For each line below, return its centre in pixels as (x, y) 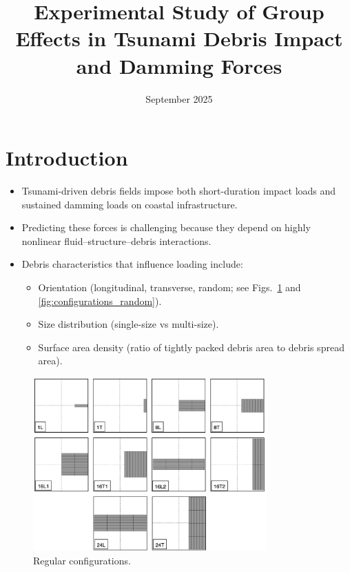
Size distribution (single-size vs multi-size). (128, 324)
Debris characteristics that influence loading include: (132, 264)
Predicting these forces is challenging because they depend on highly (166, 227)
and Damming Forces (179, 65)
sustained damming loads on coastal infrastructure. (130, 204)
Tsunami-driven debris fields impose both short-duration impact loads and (179, 191)
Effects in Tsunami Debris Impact (179, 38)
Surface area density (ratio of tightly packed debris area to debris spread (191, 347)
